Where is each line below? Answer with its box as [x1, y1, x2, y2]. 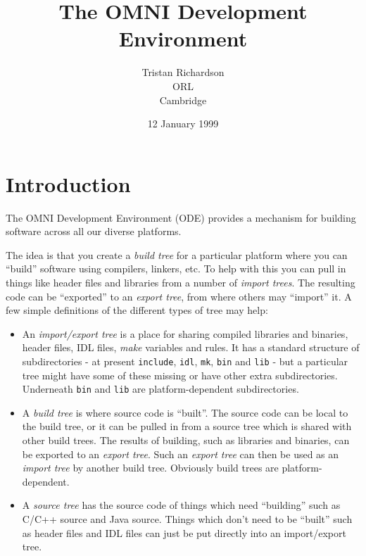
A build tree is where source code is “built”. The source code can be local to [22, 405, 348, 419]
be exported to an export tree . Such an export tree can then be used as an [22, 446, 339, 461]
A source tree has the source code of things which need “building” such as [22, 498, 341, 512]
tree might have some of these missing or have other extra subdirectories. [22, 367, 338, 382]
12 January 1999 [147, 116, 219, 131]
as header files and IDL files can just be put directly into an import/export [22, 525, 346, 540]
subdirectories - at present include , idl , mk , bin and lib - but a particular [22, 353, 348, 368]
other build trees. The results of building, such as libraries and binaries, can [22, 433, 350, 448]
